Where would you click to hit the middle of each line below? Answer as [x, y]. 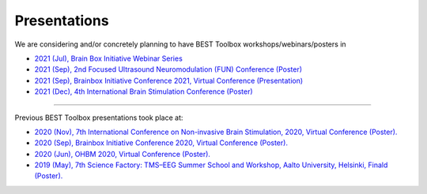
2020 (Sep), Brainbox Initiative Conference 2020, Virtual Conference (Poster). [161, 143]
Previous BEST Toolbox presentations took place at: [99, 118]
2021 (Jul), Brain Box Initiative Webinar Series [109, 58]
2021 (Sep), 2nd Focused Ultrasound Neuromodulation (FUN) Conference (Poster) [168, 69]
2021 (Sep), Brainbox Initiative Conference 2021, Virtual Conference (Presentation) [169, 80]
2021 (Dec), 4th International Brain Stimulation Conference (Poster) [144, 91]
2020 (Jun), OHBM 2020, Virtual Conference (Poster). [123, 154]
